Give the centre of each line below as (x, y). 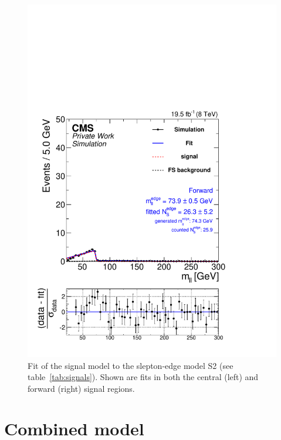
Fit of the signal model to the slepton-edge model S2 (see (131, 365)
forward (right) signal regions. (81, 388)
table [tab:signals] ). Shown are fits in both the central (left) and (143, 377)
